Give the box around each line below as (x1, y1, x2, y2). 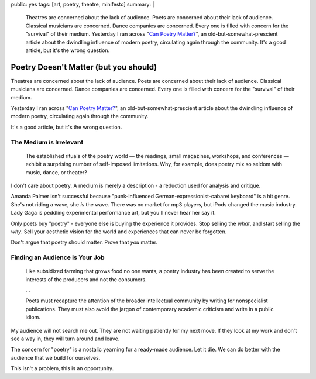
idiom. (25, 313, 41, 321)
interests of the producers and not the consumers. (25, 275, 147, 283)
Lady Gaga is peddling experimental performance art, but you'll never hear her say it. (11, 209, 216, 216)
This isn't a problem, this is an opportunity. (11, 365, 114, 372)
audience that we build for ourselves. (11, 354, 101, 361)
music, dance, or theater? (25, 168, 87, 175)
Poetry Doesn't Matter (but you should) (11, 62, 157, 72)
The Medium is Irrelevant (11, 138, 84, 146)
